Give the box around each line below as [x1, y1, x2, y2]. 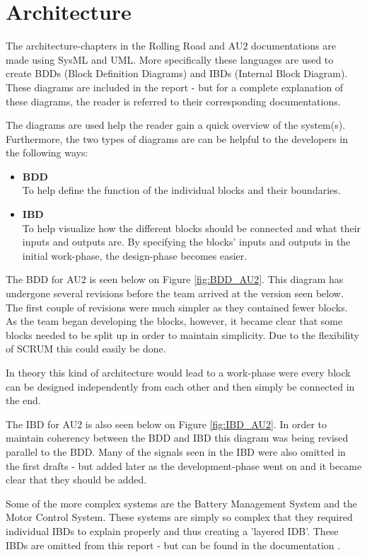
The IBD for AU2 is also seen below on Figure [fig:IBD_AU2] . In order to [6, 416, 327, 431]
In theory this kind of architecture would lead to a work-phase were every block [6, 365, 351, 379]
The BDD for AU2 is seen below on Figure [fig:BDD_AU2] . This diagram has [6, 272, 344, 287]
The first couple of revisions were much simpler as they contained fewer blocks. [6, 299, 348, 314]
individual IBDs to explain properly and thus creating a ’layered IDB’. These [6, 523, 339, 538]
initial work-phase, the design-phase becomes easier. [22, 248, 247, 263]
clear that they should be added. [6, 472, 147, 487]
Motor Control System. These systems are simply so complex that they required [6, 510, 353, 524]
